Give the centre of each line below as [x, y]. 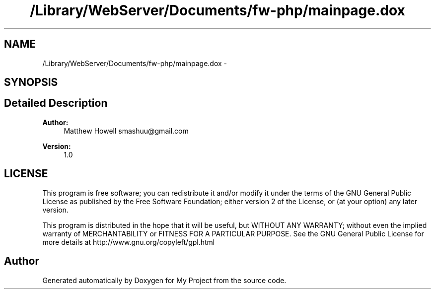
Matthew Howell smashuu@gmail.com [126, 131]
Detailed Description [56, 103]
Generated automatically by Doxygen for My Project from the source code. [164, 280]
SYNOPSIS [31, 82]
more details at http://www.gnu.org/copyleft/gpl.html [129, 242]
